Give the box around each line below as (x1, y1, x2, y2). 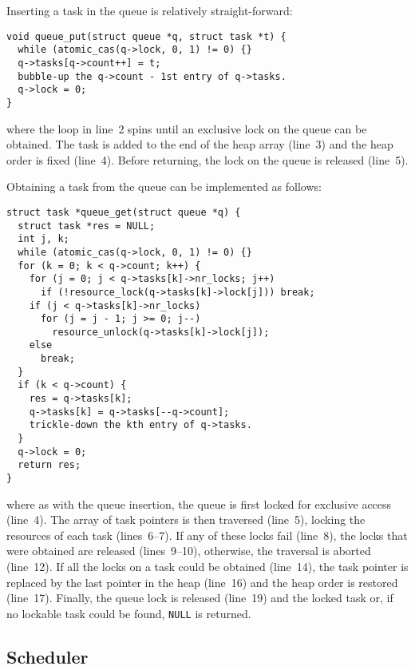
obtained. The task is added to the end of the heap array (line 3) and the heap (6, 136, 393, 153)
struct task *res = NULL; (18, 220, 156, 232)
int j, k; (18, 233, 69, 245)
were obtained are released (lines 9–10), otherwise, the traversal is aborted (6, 542, 371, 559)
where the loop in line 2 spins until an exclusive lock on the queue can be (6, 120, 367, 137)
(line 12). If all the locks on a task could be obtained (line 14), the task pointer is (6, 558, 409, 575)
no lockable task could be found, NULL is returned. (6, 605, 251, 621)
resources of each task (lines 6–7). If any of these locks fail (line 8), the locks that (6, 526, 408, 543)
